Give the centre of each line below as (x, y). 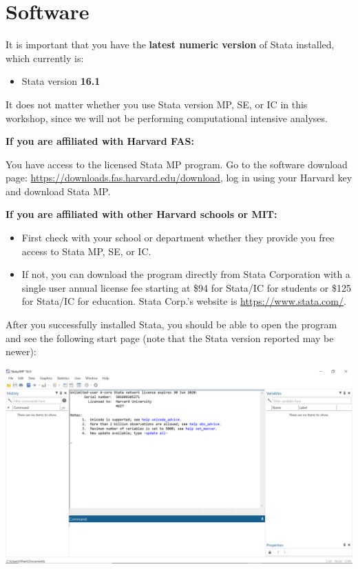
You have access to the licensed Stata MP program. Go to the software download (177, 164)
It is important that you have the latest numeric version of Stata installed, (170, 44)
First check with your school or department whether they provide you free (178, 238)
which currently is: (45, 58)
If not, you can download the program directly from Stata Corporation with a (186, 274)
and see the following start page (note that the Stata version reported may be (170, 338)
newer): (21, 351)
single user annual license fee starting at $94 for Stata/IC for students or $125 (186, 287)
